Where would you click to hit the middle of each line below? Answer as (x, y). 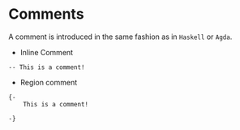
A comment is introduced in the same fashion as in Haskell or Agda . (120, 37)
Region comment (49, 82)
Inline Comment (47, 52)
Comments (46, 14)
